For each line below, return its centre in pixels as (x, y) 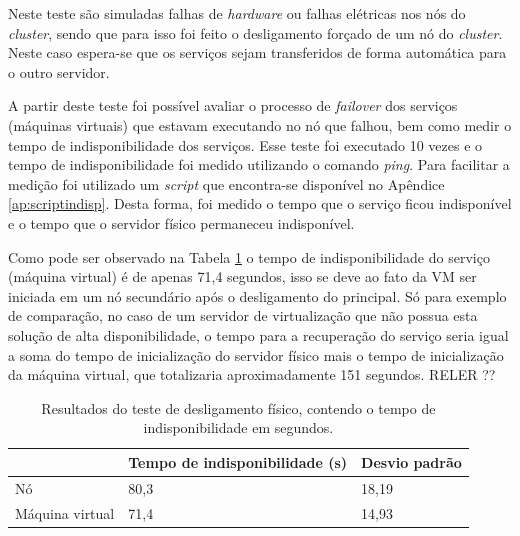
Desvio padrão (411, 461)
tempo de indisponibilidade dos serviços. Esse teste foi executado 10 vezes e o (245, 144)
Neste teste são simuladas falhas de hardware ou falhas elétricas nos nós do (237, 13)
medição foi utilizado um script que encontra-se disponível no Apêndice (226, 183)
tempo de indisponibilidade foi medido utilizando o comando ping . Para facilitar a (259, 164)
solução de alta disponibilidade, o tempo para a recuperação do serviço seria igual (258, 334)
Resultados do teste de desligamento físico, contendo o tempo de (238, 407)
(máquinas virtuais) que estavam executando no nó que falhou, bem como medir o (260, 124)
